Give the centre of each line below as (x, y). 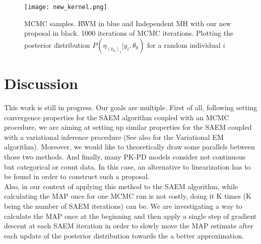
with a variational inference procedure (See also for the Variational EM (114, 137)
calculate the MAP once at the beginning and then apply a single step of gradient (130, 216)
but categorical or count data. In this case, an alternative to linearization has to (127, 166)
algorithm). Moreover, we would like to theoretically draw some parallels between (129, 147)
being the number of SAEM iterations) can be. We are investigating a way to (123, 206)
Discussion (41, 83)
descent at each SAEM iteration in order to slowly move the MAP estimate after (129, 226)
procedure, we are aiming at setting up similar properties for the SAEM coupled (128, 127)
